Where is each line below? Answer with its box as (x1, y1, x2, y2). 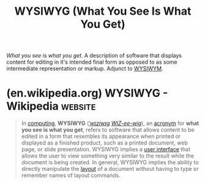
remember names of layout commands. (21, 172, 121, 179)
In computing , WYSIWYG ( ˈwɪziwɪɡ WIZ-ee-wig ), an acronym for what (21, 119, 199, 127)
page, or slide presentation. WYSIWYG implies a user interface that (21, 146, 191, 153)
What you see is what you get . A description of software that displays (6, 52, 182, 59)
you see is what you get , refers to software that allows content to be (21, 126, 195, 134)
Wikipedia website (6, 99, 96, 113)
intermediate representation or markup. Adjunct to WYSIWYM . (6, 65, 163, 72)
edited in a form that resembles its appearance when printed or (21, 133, 181, 140)
